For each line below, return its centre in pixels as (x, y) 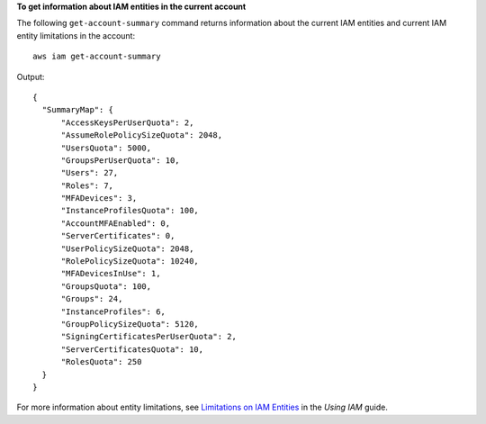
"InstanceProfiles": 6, (113, 311)
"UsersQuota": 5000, (106, 148)
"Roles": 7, (87, 185)
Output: (31, 77)
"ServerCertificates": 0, (118, 236)
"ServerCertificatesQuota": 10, (132, 349)
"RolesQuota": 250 (101, 362)
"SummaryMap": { (78, 110)
